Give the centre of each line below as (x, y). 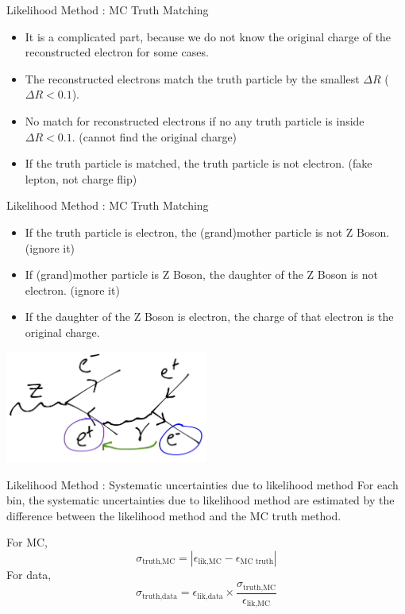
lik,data (210, 596)
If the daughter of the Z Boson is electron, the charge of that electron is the (209, 317)
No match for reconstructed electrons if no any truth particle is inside (195, 120)
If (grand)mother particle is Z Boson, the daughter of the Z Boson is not (201, 274)
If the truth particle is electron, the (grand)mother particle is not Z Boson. (207, 232)
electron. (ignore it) (72, 290)
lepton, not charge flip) (81, 178)
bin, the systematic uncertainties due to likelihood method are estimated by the (201, 500)
